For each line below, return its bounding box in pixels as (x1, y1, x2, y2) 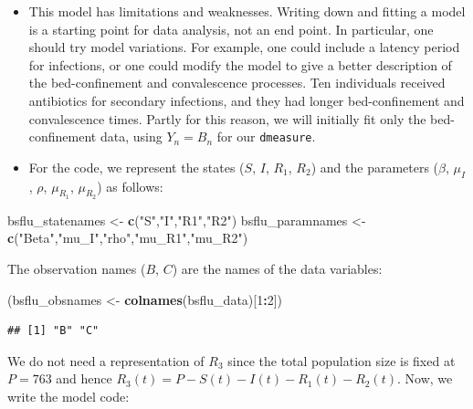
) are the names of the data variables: (172, 259, 383, 278)
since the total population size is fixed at (227, 351, 456, 370)
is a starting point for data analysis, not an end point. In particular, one (28, 19, 434, 38)
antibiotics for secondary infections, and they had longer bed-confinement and (28, 90, 465, 110)
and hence (56, 369, 112, 388)
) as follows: (97, 176, 163, 195)
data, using (100, 127, 163, 146)
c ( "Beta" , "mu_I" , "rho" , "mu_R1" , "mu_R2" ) (7, 228, 248, 247)
